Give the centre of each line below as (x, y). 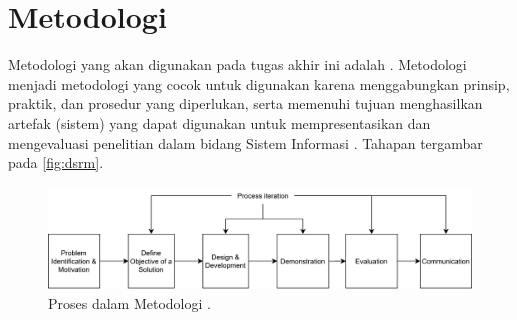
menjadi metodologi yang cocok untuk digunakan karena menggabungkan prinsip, (259, 83)
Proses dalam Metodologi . (129, 302)
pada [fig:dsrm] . (56, 162)
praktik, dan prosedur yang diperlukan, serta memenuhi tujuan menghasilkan (245, 103)
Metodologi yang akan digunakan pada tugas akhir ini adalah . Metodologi (237, 64)
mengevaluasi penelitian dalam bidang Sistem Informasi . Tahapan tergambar (245, 142)
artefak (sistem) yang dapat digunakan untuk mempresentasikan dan (219, 122)
